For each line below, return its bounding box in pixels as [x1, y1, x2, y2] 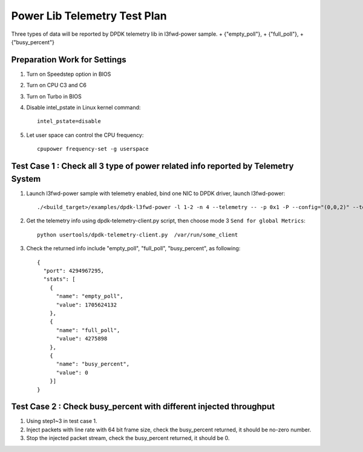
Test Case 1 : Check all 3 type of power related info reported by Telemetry [11, 161, 294, 171]
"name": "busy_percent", [56, 361, 130, 368]
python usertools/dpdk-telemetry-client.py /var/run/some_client [37, 231, 238, 238]
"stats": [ [43, 276, 76, 283]
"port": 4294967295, [43, 267, 105, 274]
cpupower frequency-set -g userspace [37, 145, 149, 153]
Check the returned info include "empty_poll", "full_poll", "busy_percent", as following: [26, 245, 241, 252]
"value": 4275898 [56, 335, 108, 342]
